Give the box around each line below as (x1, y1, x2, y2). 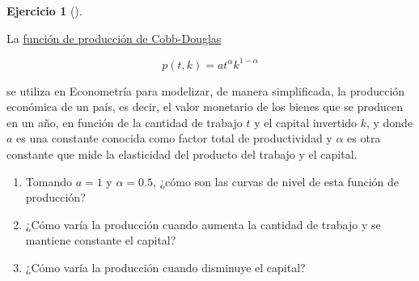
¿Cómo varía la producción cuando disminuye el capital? (25, 259, 306, 276)
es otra (347, 130, 381, 147)
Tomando (25, 172, 72, 189)
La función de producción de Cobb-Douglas (6, 29, 222, 46)
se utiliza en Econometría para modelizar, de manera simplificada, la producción (6, 82, 405, 99)
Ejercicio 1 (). (6, 2, 83, 19)
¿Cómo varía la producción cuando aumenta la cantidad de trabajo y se (25, 215, 381, 232)
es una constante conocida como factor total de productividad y (16, 130, 332, 147)
